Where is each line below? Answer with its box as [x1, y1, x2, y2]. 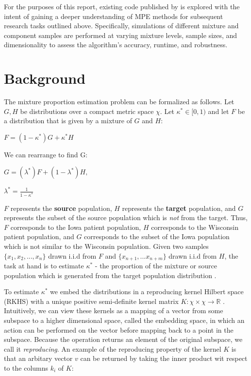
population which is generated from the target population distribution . [4, 270, 217, 280]
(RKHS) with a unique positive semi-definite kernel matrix [4, 296, 179, 306]
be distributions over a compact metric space [20, 106, 154, 116]
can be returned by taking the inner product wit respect [80, 353, 248, 363]
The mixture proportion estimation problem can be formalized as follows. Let [4, 96, 234, 107]
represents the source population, [10, 203, 112, 213]
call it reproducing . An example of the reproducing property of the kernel [4, 343, 221, 354]
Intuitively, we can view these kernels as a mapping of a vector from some [4, 305, 223, 316]
